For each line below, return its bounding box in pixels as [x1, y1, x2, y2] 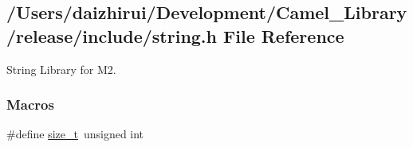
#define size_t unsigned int [6, 126, 144, 142]
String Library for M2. [6, 60, 116, 77]
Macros [6, 95, 54, 114]
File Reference [223, 23, 344, 48]
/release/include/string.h [6, 23, 217, 48]
